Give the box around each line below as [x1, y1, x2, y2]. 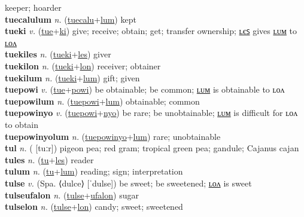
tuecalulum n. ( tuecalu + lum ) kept [5, 13, 136, 25]
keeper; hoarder [5, 1, 62, 13]
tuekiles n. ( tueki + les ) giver [5, 48, 111, 60]
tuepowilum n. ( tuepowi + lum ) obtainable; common [5, 94, 200, 107]
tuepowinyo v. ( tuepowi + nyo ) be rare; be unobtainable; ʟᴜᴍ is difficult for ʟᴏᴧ [5, 106, 298, 119]
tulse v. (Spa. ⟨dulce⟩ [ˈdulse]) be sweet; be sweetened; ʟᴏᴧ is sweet [5, 176, 252, 189]
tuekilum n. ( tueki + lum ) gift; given [5, 71, 140, 84]
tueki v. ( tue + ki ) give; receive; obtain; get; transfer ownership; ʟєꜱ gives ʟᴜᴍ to [5, 25, 297, 37]
